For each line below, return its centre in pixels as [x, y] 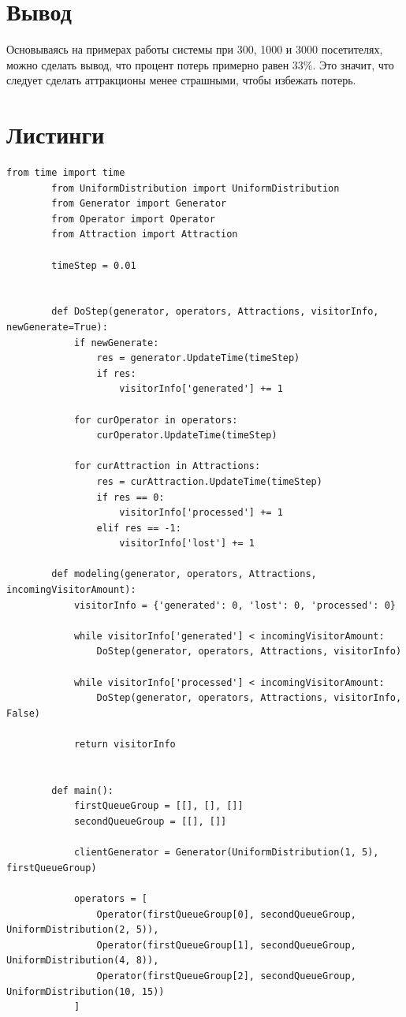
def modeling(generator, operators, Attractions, [184, 574]
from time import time [66, 173]
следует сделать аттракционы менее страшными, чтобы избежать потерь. [181, 80]
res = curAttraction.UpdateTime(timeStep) [209, 481]
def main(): [83, 790]
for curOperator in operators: [156, 420]
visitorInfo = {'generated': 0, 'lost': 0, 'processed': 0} [235, 605]
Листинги [56, 134]
